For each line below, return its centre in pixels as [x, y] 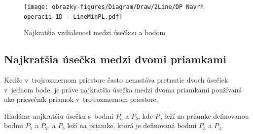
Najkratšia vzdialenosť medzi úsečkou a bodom [95, 32]
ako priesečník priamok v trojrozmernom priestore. [81, 99]
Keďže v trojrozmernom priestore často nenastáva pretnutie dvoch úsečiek [116, 80]
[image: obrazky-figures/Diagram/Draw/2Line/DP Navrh [114, 7]
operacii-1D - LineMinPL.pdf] [73, 17]
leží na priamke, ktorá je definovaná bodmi [132, 125]
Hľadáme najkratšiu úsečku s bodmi [59, 115]
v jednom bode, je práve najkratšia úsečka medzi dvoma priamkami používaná [123, 89]
